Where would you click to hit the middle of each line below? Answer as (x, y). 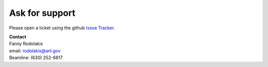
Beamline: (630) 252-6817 (36, 58)
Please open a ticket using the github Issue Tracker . (62, 28)
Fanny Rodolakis (26, 44)
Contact (18, 37)
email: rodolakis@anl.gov (35, 51)
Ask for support (42, 13)
